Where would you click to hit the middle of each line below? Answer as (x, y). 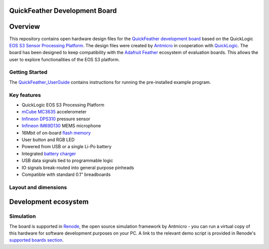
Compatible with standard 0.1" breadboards (66, 174)
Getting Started (28, 72)
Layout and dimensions (38, 187)
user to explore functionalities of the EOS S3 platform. (65, 59)
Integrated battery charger (49, 154)
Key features (25, 95)
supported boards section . (36, 240)
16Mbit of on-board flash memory (56, 133)
